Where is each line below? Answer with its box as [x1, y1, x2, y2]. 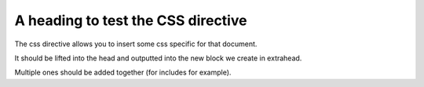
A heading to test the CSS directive [14, 12, 247, 29]
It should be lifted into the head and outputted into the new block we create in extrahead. [14, 53, 302, 63]
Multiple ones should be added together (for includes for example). [14, 67, 232, 78]
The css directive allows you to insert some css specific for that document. [14, 39, 258, 49]
